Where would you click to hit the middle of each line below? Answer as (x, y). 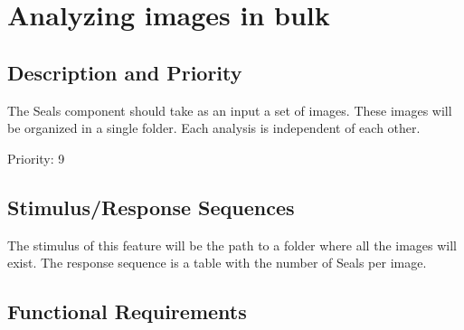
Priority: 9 (36, 158)
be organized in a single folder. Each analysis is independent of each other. (214, 128)
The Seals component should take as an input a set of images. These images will (230, 110)
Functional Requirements (127, 311)
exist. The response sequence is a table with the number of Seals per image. (217, 263)
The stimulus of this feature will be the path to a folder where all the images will (232, 245)
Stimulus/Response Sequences (151, 207)
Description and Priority (125, 72)
